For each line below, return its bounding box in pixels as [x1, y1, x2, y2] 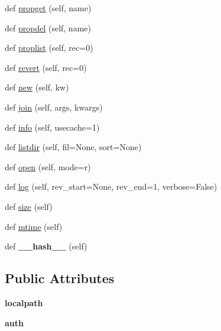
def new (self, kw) [5, 81, 69, 93]
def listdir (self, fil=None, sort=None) [5, 141, 142, 153]
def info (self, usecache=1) [5, 121, 100, 133]
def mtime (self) [5, 220, 63, 232]
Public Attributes [5, 269, 115, 287]
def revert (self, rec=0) [5, 61, 87, 73]
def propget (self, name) [5, 2, 92, 14]
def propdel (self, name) [5, 21, 91, 34]
